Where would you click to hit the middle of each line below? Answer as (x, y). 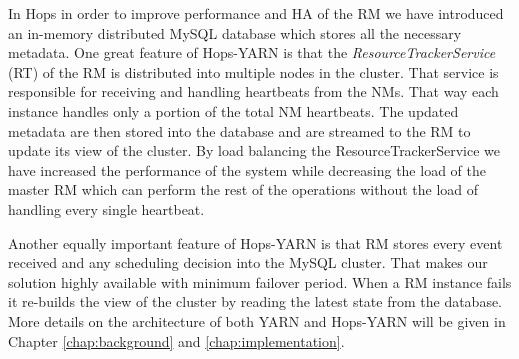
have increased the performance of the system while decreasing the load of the (247, 169)
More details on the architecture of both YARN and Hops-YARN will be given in (257, 320)
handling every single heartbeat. (106, 208)
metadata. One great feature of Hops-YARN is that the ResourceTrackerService (252, 52)
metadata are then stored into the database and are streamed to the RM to (239, 130)
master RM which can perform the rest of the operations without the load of (243, 189)
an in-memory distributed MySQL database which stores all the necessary (235, 32)
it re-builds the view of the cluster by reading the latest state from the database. (255, 301)
